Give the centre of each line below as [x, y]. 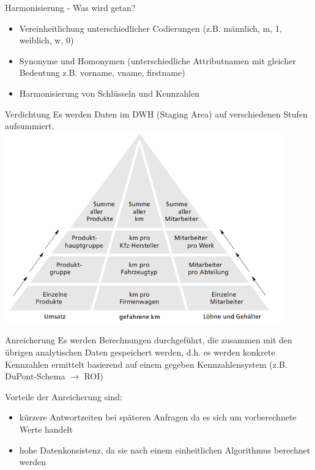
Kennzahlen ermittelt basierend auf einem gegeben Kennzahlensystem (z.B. [146, 364]
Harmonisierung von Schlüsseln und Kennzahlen [109, 93]
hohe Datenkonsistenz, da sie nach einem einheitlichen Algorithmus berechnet [165, 449]
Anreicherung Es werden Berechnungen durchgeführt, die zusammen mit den [149, 340]
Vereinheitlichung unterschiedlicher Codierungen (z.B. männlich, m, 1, [150, 28]
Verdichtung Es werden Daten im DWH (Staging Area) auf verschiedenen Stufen [156, 114]
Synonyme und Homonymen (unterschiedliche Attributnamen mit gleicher [157, 60]
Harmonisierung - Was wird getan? [70, 7]
